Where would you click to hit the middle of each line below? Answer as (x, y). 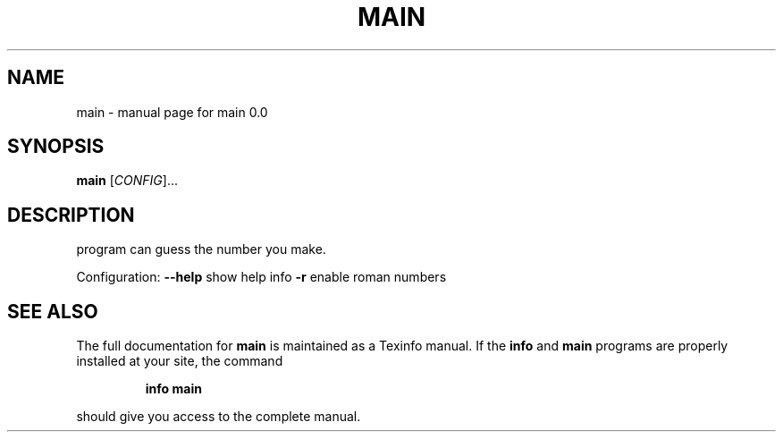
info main (173, 389)
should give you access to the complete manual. (219, 417)
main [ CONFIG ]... (127, 181)
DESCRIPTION (71, 215)
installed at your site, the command (180, 361)
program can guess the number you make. (201, 249)
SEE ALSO (53, 311)
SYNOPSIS (56, 147)
